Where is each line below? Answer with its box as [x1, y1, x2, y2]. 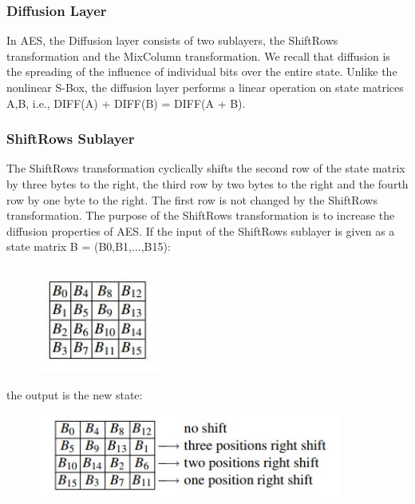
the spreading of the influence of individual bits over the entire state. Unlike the [6, 63, 397, 80]
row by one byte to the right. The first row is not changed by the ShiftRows [6, 191, 377, 208]
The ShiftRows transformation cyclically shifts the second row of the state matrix [6, 160, 405, 177]
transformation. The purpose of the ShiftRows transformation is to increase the [6, 207, 395, 224]
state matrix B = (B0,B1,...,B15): [6, 238, 171, 255]
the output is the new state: [6, 386, 143, 403]
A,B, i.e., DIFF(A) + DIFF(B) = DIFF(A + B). [6, 94, 246, 111]
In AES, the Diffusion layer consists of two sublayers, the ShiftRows [6, 32, 338, 49]
